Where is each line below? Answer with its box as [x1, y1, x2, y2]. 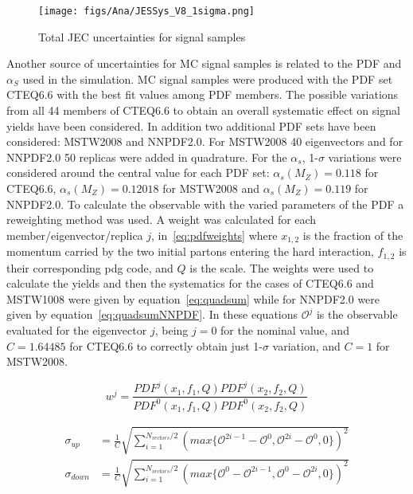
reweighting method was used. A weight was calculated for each [6, 211, 317, 228]
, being [154, 322, 189, 339]
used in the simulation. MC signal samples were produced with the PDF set [22, 70, 393, 87]
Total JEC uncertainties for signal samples [38, 28, 246, 45]
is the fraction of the [302, 226, 403, 243]
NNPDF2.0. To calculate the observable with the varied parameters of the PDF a [6, 195, 404, 212]
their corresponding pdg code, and [6, 259, 173, 276]
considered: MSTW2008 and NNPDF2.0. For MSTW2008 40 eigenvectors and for [6, 133, 403, 150]
